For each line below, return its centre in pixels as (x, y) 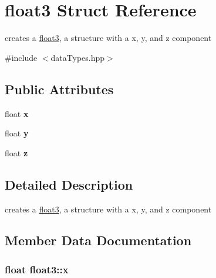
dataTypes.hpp (78, 57)
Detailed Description (69, 184)
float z (16, 152)
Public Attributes (59, 89)
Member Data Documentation (98, 240)
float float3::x (37, 269)
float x (17, 113)
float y (17, 133)
